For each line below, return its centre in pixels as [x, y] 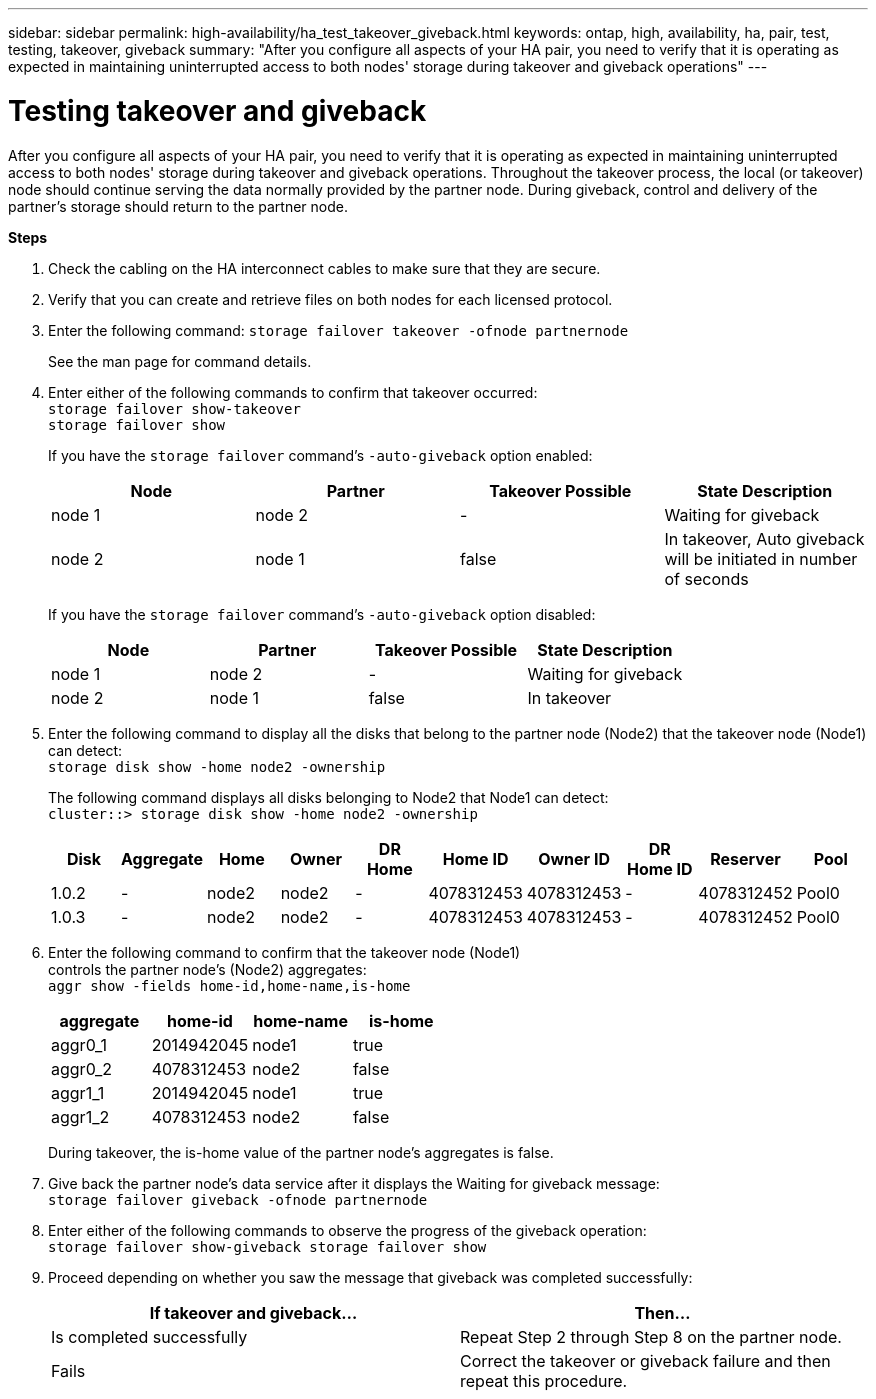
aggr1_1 [78, 1092]
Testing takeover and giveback [217, 110]
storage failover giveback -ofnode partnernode [238, 1199]
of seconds [706, 578]
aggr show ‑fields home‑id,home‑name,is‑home [229, 985]
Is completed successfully [149, 1336]
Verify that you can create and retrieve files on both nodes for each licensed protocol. [330, 299]
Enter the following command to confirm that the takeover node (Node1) [284, 952]
